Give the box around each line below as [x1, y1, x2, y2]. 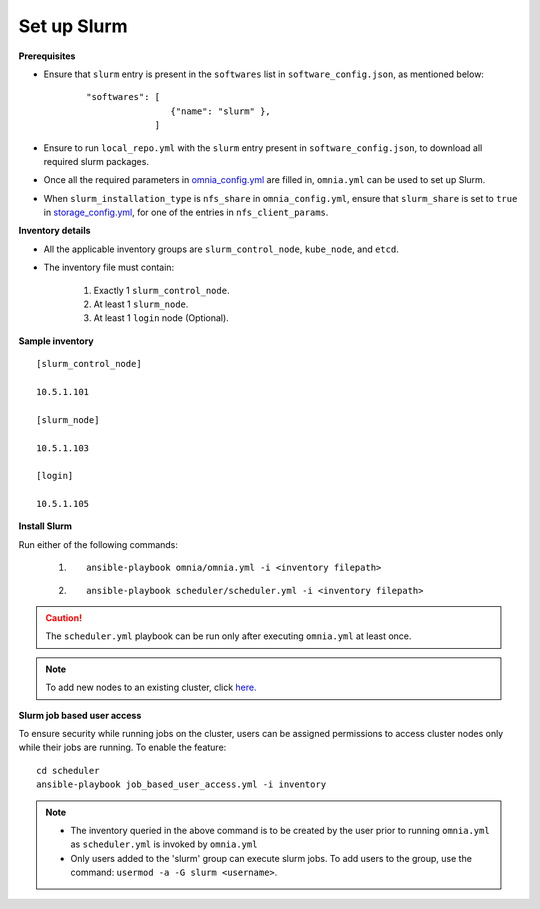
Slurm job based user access [18, 709, 142, 721]
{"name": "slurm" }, [170, 105, 272, 117]
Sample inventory [18, 335, 94, 347]
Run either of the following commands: [18, 538, 179, 550]
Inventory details [18, 225, 91, 237]
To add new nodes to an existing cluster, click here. [45, 681, 257, 694]
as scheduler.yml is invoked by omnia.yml [70, 838, 258, 850]
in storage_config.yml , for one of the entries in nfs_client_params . [43, 206, 329, 219]
